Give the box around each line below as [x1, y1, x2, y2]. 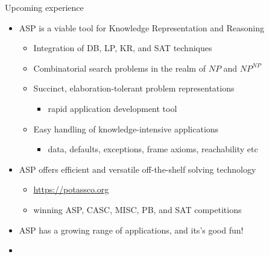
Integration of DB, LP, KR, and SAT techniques [33, 42, 212, 54]
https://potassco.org [33, 183, 109, 196]
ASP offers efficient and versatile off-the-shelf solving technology [19, 163, 256, 175]
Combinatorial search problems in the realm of [33, 61, 206, 74]
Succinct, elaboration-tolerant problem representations [33, 82, 235, 94]
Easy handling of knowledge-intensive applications [33, 122, 219, 135]
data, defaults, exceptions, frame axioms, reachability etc [48, 143, 258, 155]
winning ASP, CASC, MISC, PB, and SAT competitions [33, 203, 242, 215]
